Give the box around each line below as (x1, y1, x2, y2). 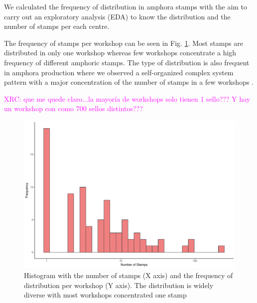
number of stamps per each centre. (4, 21, 110, 31)
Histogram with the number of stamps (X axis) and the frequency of (24, 270, 233, 280)
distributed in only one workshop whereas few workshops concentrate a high (4, 47, 237, 58)
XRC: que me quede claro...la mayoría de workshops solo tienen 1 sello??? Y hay (4, 93, 251, 104)
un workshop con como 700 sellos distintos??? (4, 103, 143, 114)
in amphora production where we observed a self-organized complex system (4, 67, 234, 77)
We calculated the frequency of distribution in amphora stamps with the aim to (4, 1, 248, 11)
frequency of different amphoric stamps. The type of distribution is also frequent (4, 57, 250, 67)
